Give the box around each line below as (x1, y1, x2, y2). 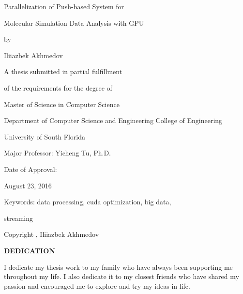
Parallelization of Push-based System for (4, 1, 124, 11)
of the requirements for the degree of (4, 82, 112, 93)
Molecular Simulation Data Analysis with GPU (4, 17, 144, 28)
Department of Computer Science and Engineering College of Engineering (4, 115, 223, 125)
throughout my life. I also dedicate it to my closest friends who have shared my (4, 271, 239, 281)
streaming (4, 213, 33, 223)
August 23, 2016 (4, 180, 52, 190)
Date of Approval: (4, 164, 57, 174)
